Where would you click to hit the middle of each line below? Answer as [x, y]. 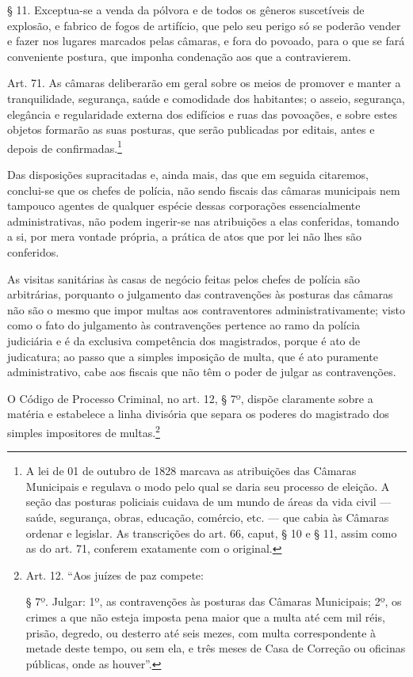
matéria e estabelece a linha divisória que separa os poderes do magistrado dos [198, 414]
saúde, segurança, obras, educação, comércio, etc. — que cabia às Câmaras [207, 517]
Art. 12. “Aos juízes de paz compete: [115, 574]
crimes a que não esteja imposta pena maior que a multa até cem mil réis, [205, 616]
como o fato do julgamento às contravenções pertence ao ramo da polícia [184, 325]
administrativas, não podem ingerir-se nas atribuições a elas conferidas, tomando [203, 221]
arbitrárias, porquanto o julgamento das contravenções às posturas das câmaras [200, 294]
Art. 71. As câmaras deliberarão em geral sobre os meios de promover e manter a [204, 83]
